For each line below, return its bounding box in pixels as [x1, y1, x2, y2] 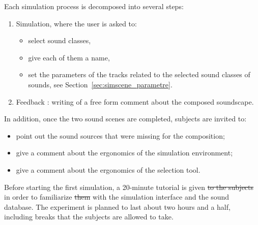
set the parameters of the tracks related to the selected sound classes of [28, 69, 250, 80]
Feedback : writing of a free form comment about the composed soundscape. [16, 96, 254, 107]
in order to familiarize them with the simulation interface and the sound [4, 191, 230, 202]
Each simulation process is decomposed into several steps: [4, 1, 184, 11]
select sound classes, [28, 35, 91, 46]
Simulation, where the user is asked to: [16, 18, 137, 28]
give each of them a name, [28, 52, 110, 62]
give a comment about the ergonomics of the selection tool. [16, 164, 200, 175]
